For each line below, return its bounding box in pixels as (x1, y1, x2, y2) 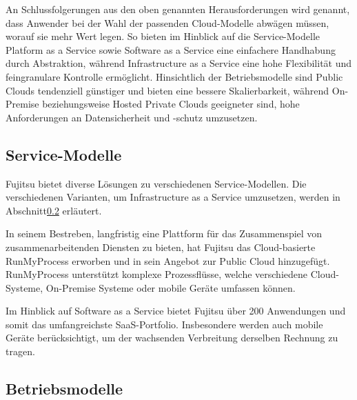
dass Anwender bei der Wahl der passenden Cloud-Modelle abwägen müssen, (6, 15, 329, 30)
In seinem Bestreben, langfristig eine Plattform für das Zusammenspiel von (6, 226, 323, 241)
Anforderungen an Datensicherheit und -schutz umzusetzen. (6, 110, 258, 124)
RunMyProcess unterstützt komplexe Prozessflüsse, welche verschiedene (6, 267, 308, 281)
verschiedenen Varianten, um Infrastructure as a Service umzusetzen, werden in (6, 190, 340, 204)
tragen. (6, 344, 35, 359)
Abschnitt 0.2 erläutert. (6, 203, 102, 217)
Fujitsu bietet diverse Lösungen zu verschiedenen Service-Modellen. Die (6, 176, 307, 190)
